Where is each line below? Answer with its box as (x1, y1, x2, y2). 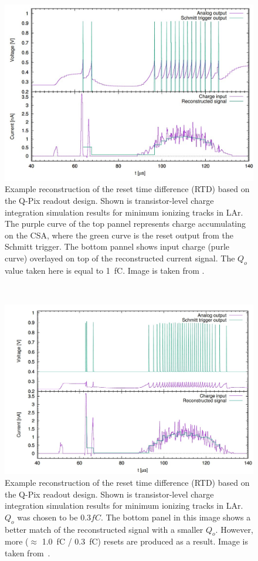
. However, (215, 523, 253, 535)
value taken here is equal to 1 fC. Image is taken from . (5, 264, 205, 276)
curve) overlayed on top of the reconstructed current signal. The (5, 251, 235, 264)
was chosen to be (17, 510, 78, 523)
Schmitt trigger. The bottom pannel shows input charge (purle (5, 240, 229, 253)
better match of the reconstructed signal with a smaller (5, 523, 203, 535)
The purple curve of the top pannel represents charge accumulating (5, 217, 246, 230)
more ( (5, 535, 29, 547)
